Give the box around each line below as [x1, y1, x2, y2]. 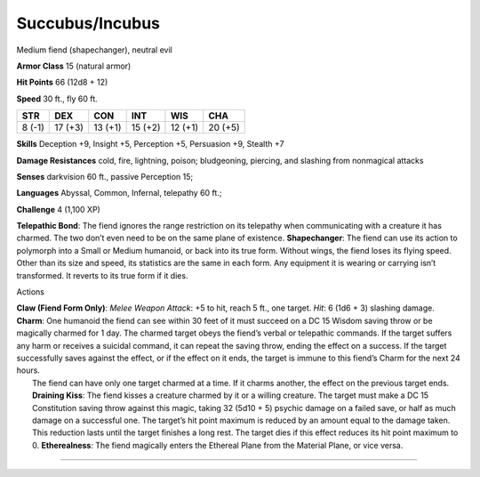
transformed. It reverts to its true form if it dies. [16, 270, 188, 280]
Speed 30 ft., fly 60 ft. [16, 93, 98, 104]
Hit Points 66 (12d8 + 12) [16, 77, 108, 88]
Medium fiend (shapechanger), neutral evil [16, 44, 172, 55]
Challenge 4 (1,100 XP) [16, 204, 101, 214]
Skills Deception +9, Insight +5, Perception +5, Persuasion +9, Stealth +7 [16, 139, 284, 150]
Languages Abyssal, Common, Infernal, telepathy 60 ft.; [16, 188, 222, 198]
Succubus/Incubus [16, 13, 160, 33]
